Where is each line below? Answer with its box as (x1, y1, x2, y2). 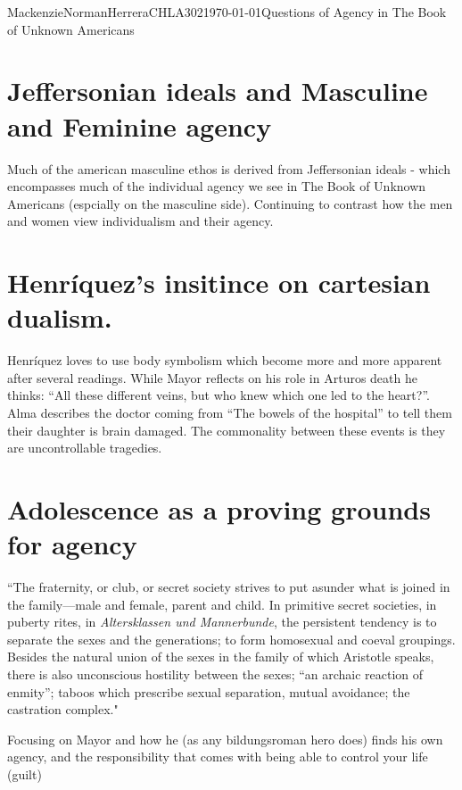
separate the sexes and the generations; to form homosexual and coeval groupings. (7, 629, 456, 648)
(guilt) (7, 765, 42, 783)
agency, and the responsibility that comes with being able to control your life (7, 747, 428, 766)
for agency (7, 526, 137, 562)
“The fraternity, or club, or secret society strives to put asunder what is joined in (7, 578, 450, 596)
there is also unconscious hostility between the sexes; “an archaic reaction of (7, 665, 424, 684)
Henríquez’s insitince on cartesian (7, 264, 431, 301)
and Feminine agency (7, 107, 272, 144)
